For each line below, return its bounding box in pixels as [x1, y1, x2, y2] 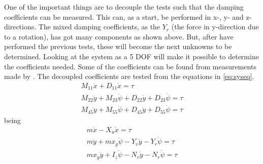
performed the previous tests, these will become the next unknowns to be [4, 41, 232, 52]
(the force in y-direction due [171, 21, 259, 32]
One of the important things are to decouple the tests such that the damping [4, 2, 244, 12]
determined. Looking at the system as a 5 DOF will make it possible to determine [4, 51, 259, 61]
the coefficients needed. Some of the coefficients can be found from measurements [4, 61, 256, 71]
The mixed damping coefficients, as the [38, 21, 160, 32]
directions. [4, 21, 37, 32]
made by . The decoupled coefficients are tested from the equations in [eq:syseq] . [4, 71, 254, 81]
